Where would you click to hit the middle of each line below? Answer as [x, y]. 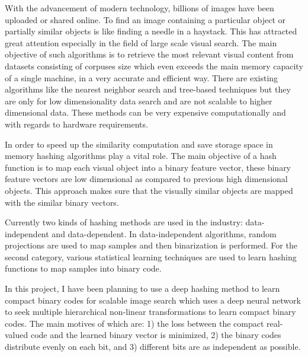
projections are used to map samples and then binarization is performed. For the [151, 245]
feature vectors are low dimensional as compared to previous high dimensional [146, 179]
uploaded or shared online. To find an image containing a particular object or [145, 19]
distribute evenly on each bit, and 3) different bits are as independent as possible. [153, 347]
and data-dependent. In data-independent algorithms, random [164, 233]
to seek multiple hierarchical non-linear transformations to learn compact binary [150, 312]
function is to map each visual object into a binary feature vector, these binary [148, 167]
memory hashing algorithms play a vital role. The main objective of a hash [141, 156]
